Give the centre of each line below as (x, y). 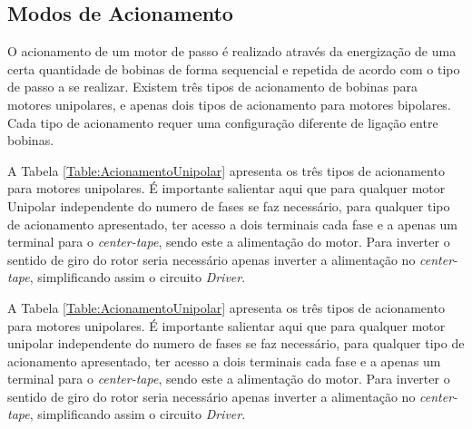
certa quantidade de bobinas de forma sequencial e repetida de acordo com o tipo (234, 68)
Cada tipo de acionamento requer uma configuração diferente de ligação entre (223, 122)
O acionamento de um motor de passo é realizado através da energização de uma (232, 51)
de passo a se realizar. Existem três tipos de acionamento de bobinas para (212, 87)
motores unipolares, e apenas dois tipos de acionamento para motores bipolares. (229, 104)
